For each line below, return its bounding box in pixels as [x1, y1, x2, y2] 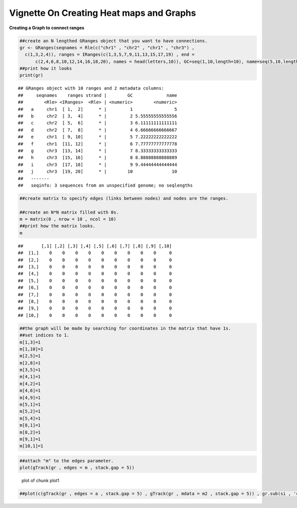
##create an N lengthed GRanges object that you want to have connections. [19, 38, 208, 44]
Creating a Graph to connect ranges [9, 25, 85, 31]
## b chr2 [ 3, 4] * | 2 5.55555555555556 [18, 113, 178, 119]
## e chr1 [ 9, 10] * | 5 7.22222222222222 [18, 134, 178, 140]
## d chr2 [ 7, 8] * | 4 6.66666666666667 [18, 127, 178, 133]
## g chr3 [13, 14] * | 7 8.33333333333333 [18, 148, 178, 153]
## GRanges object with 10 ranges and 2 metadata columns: [18, 86, 164, 91]
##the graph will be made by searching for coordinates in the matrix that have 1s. [19, 325, 231, 331]
